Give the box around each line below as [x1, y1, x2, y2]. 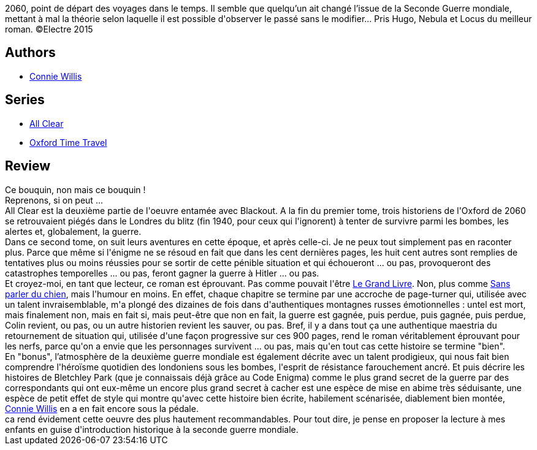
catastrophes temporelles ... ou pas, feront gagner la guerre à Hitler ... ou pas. [5, 267, 319, 278]
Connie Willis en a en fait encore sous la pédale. [5, 403, 199, 414]
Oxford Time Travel [29, 137, 107, 148]
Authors [5, 45, 56, 61]
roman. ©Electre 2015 [5, 24, 93, 34]
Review [5, 158, 51, 174]
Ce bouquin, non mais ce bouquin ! [5, 184, 146, 195]
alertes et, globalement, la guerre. [5, 226, 142, 237]
